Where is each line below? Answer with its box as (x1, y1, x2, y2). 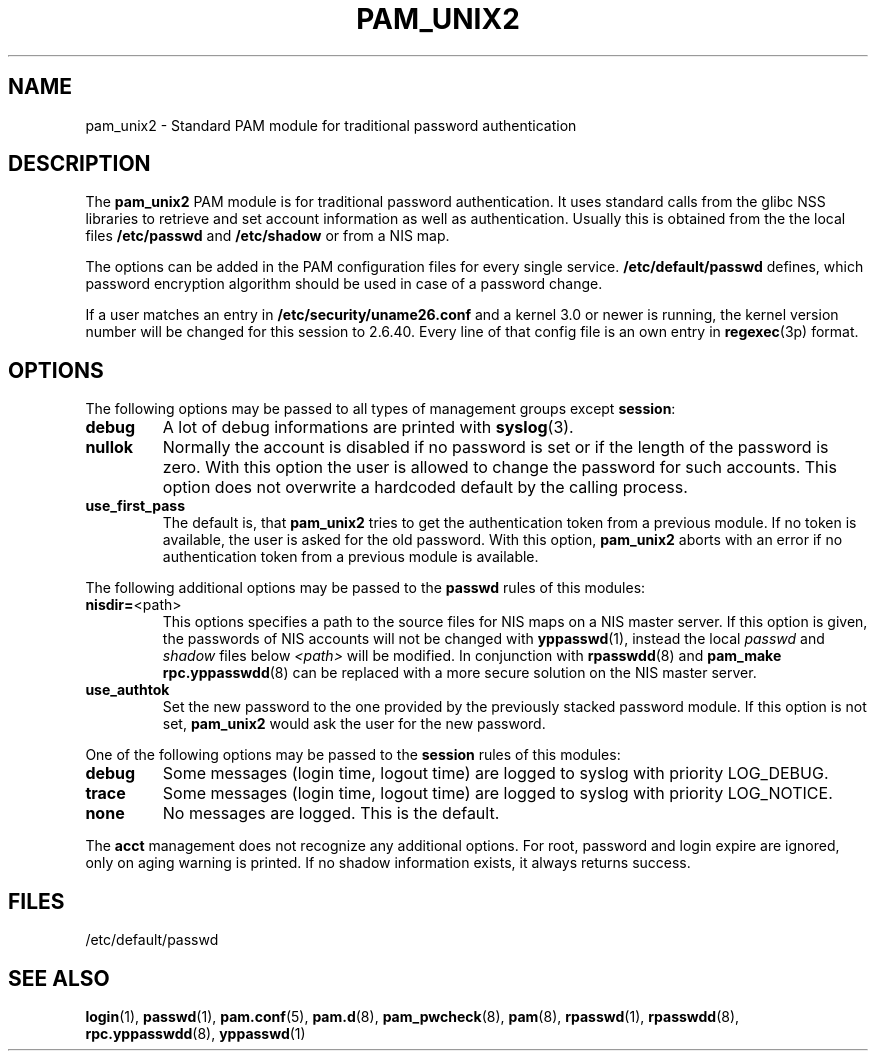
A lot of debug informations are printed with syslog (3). (162, 417, 574, 438)
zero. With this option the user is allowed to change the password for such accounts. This (162, 457, 837, 478)
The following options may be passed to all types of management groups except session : (85, 400, 676, 418)
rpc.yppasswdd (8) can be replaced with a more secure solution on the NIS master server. (162, 664, 757, 682)
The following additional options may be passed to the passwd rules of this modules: (85, 579, 646, 597)
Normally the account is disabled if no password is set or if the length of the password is (162, 437, 829, 458)
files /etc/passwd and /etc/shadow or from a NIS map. (85, 227, 450, 245)
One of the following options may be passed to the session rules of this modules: (85, 746, 621, 764)
